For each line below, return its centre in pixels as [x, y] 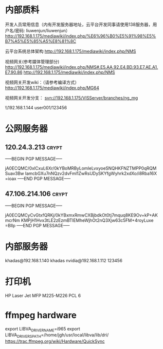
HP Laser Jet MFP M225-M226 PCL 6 [43, 295]
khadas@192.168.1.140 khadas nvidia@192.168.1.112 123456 [64, 260]
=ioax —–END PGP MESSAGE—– [38, 178]
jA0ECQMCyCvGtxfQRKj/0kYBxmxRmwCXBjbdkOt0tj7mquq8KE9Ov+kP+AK [81, 215]
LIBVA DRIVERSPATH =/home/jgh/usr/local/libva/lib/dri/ [57, 336]
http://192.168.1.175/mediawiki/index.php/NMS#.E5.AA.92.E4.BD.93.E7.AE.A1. [81, 67]
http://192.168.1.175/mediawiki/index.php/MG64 [52, 88]
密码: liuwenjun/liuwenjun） [43, 30]
